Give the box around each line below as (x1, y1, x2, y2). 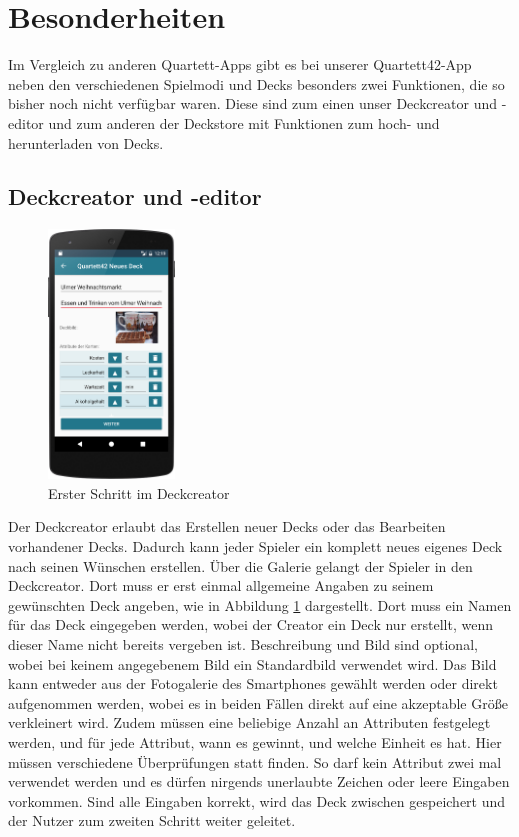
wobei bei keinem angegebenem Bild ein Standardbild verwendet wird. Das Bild (8, 653, 497, 674)
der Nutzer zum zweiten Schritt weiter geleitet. (8, 810, 296, 831)
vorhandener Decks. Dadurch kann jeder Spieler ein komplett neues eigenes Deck (8, 536, 503, 557)
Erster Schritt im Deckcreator (48, 482, 230, 503)
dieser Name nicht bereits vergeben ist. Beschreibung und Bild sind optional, (8, 634, 478, 655)
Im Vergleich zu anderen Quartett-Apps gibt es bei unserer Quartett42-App (8, 54, 472, 75)
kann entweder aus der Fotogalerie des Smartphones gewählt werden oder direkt (8, 673, 498, 694)
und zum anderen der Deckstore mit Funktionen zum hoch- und (48, 112, 440, 133)
